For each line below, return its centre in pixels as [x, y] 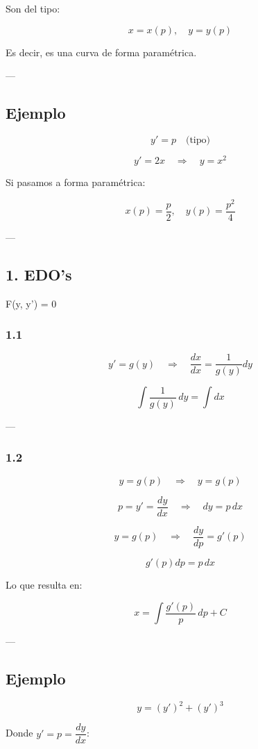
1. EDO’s [39, 274]
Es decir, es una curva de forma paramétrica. [101, 52]
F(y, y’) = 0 [31, 303]
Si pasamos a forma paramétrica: [76, 182]
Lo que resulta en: [44, 584]
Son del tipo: [33, 8]
